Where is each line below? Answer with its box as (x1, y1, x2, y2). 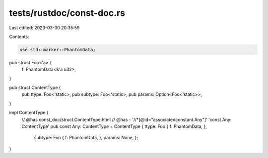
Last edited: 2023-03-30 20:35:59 (9, 25, 80, 31)
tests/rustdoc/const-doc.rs (9, 7, 125, 18)
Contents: (9, 34, 29, 39)
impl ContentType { (9, 110, 49, 116)
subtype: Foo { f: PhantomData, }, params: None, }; (34, 135, 138, 141)
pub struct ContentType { (9, 84, 61, 91)
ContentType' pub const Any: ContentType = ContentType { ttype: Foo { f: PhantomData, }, (21, 123, 207, 129)
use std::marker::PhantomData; (19, 47, 96, 52)
